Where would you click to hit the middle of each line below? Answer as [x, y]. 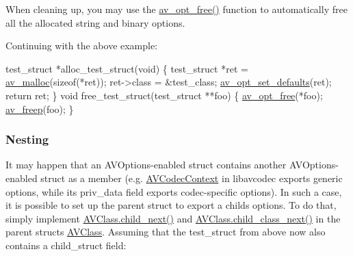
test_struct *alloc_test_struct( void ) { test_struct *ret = [127, 68]
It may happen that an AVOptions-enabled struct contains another [146, 165]
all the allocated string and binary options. [95, 22]
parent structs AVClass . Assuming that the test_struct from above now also [166, 232]
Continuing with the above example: [82, 46]
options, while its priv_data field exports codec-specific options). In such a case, [174, 191]
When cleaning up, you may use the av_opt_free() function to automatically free [176, 9]
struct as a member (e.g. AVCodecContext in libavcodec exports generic [192, 178]
